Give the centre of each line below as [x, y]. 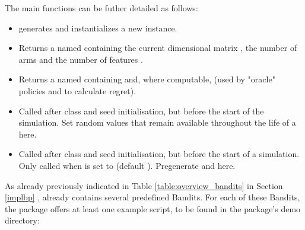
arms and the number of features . [81, 59]
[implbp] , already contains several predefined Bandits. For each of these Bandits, [152, 197]
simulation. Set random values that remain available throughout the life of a [157, 122]
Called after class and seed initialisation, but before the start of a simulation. [159, 154]
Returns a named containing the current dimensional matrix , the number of [158, 48]
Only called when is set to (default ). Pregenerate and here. [127, 165]
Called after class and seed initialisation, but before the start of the [141, 111]
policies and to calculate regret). [77, 90]
